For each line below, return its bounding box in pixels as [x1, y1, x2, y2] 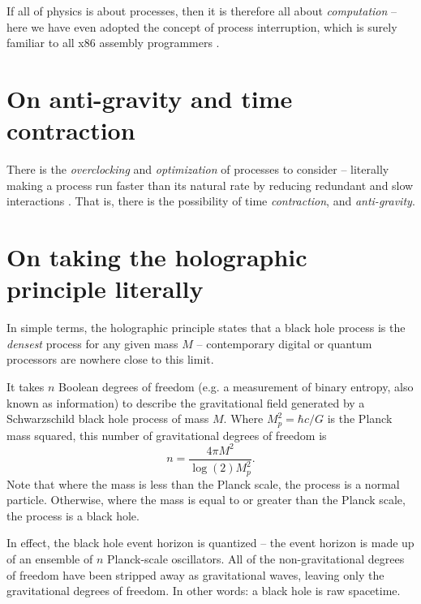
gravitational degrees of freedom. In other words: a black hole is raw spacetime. [6, 582, 401, 599]
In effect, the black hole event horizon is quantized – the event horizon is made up [6, 534, 415, 551]
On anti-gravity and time [6, 81, 293, 114]
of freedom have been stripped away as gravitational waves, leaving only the [6, 566, 384, 583]
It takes [6, 377, 45, 395]
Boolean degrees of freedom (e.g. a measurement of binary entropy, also [58, 377, 414, 395]
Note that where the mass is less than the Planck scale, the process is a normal [6, 475, 400, 492]
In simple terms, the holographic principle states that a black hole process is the [6, 319, 406, 336]
